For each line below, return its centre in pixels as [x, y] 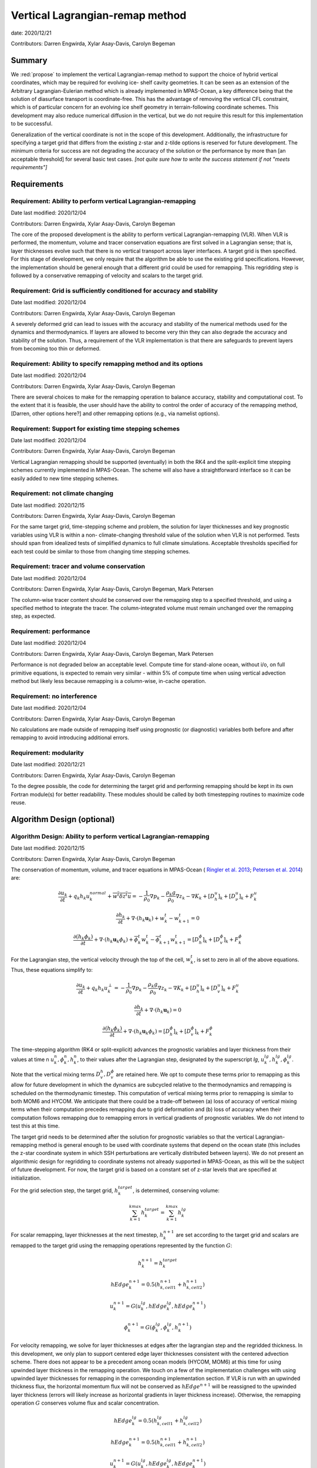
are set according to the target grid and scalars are [237, 1235]
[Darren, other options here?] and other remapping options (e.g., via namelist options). [115, 413]
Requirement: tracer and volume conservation [78, 567]
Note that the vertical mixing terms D [56, 1074]
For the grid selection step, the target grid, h [65, 1190]
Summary [29, 60]
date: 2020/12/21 [31, 33]
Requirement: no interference [54, 696]
